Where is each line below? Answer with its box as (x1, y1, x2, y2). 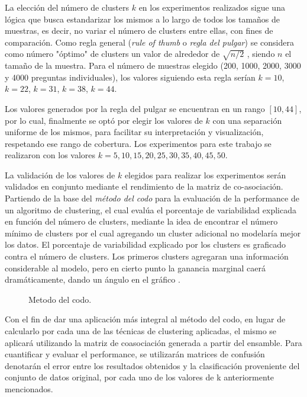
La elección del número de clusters (5, 1, 129, 13)
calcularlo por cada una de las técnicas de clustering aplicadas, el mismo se (5, 325, 277, 337)
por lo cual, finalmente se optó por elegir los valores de (5, 114, 203, 126)
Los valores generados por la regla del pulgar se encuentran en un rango (5, 102, 265, 114)
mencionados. (5, 382, 53, 395)
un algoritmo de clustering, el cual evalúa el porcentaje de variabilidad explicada (5, 203, 296, 216)
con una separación (212, 114, 282, 126)
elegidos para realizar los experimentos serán (124, 168, 286, 181)
